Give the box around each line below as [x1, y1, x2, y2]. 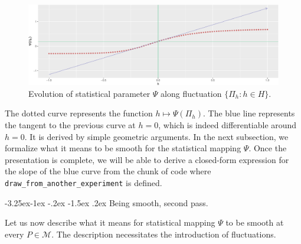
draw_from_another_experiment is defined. [5, 176, 162, 188]
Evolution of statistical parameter [28, 87, 150, 99]
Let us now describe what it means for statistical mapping [5, 216, 215, 229]
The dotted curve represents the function [5, 107, 153, 119]
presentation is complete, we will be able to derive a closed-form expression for [5, 153, 289, 165]
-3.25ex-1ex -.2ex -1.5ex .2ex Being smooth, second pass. [5, 196, 208, 209]
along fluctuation [161, 87, 222, 99]
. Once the [248, 142, 287, 154]
